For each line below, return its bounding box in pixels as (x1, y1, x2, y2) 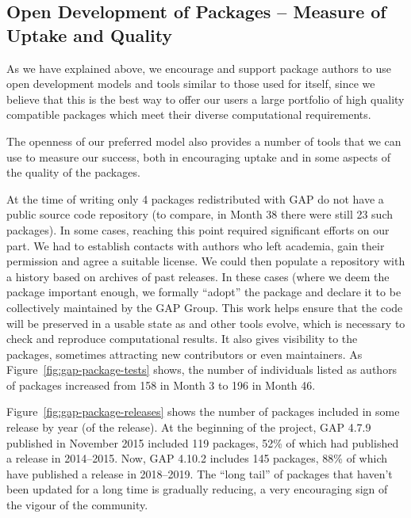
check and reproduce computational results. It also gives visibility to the (6, 330, 358, 347)
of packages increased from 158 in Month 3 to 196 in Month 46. (6, 376, 316, 393)
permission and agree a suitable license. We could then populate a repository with (6, 253, 405, 269)
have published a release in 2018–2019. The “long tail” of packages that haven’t (6, 465, 393, 482)
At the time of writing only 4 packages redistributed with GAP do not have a (6, 190, 384, 207)
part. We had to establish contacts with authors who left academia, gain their (6, 237, 385, 253)
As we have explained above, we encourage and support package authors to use (6, 59, 391, 76)
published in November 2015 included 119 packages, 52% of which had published (6, 434, 399, 451)
